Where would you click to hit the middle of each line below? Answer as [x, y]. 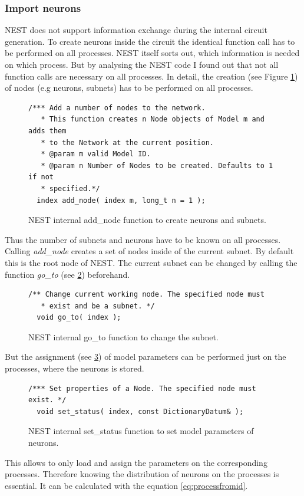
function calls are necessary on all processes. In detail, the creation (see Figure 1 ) [151, 76]
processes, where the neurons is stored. [75, 368]
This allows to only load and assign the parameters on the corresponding [136, 462]
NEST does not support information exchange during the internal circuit [136, 30]
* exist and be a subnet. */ [98, 306]
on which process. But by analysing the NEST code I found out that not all [142, 64]
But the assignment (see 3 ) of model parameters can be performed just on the [146, 357]
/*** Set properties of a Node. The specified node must [142, 388]
